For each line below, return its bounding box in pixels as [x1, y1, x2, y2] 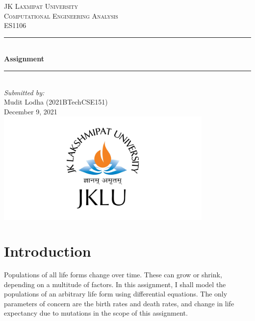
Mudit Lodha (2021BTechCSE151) [4, 97, 108, 107]
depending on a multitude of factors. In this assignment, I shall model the [4, 279, 226, 289]
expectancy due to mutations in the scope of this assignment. [4, 308, 188, 318]
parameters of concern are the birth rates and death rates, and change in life [4, 298, 234, 308]
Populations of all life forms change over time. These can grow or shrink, [4, 269, 222, 280]
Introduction [4, 241, 91, 261]
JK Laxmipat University [4, 1, 78, 11]
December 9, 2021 [4, 106, 57, 116]
